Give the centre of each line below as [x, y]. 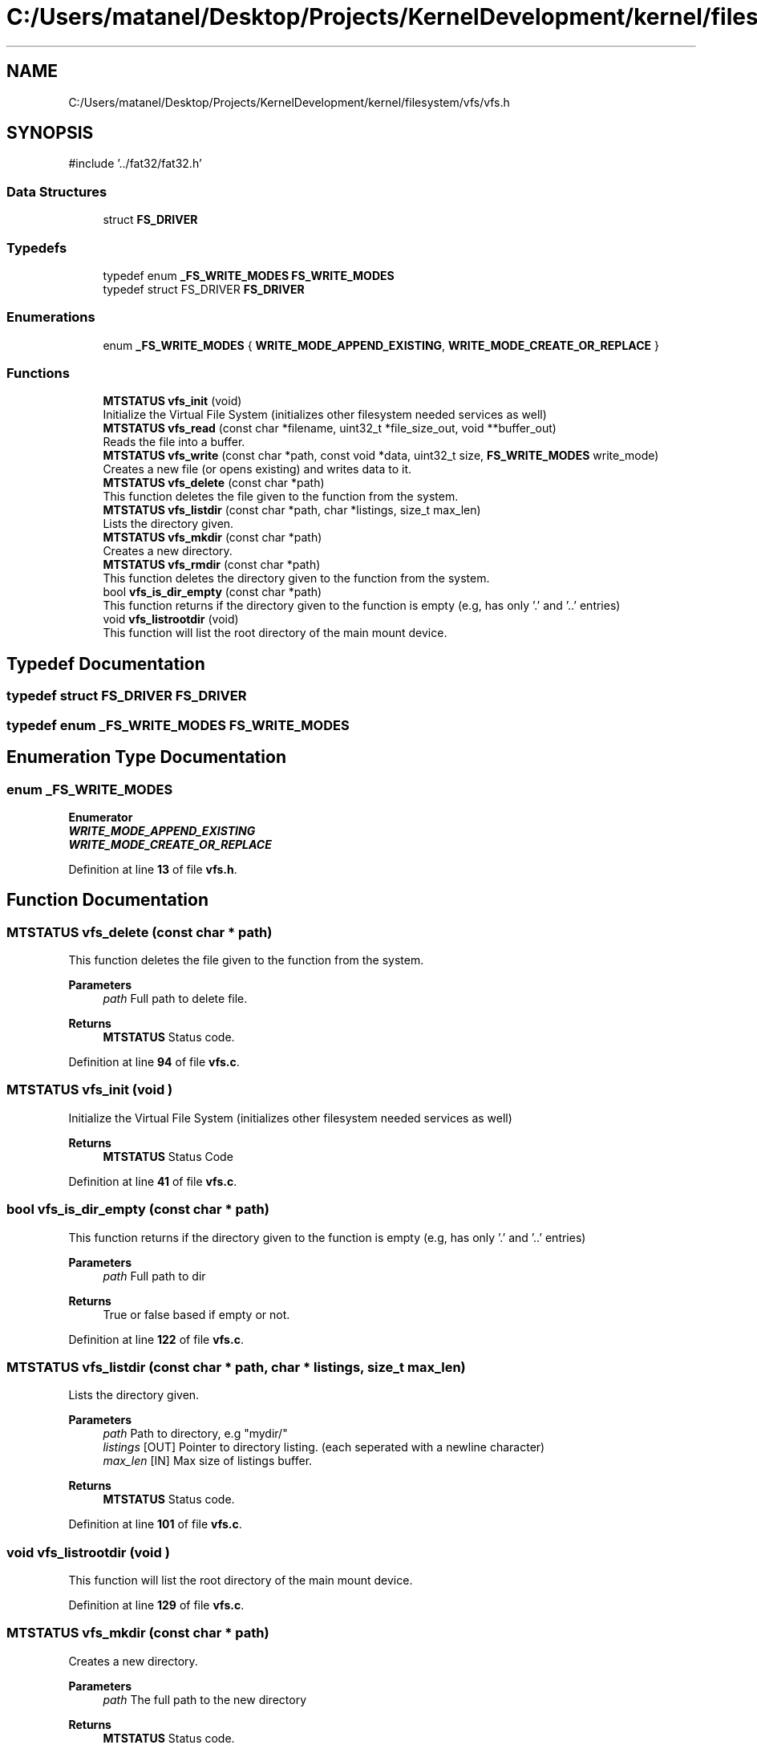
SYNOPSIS [50, 133]
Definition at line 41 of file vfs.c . [153, 1181]
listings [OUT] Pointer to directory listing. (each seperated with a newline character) [324, 1447]
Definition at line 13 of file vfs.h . [153, 869]
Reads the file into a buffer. [174, 442]
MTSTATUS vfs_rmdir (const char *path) [212, 565]
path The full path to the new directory [204, 1699]
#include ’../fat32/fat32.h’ [135, 164]
